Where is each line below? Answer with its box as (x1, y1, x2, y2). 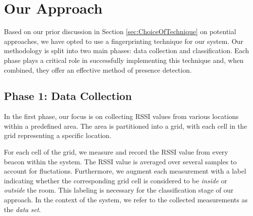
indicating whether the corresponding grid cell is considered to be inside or (4, 175, 227, 185)
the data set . (4, 204, 41, 214)
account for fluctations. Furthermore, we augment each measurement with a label (4, 166, 246, 176)
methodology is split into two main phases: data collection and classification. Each (4, 45, 249, 56)
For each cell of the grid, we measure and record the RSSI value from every (4, 147, 228, 157)
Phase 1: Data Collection (4, 88, 132, 103)
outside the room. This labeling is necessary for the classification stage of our (4, 185, 234, 195)
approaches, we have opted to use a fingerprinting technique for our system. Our (4, 36, 244, 46)
